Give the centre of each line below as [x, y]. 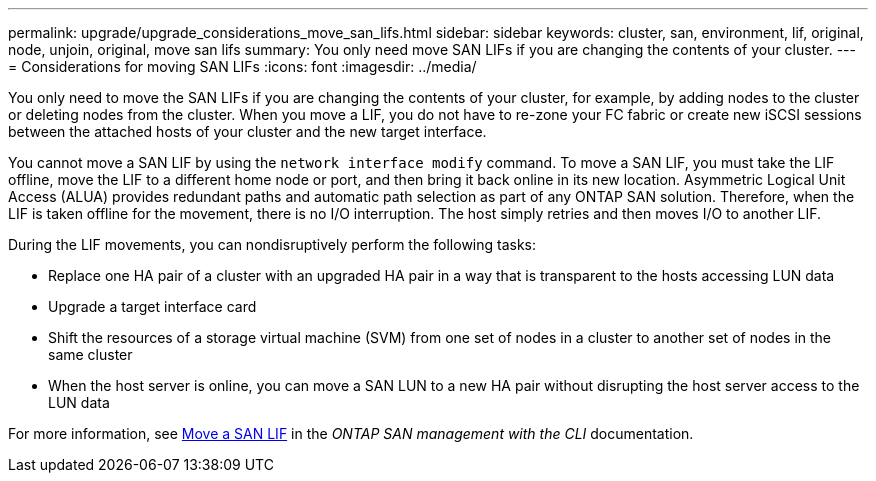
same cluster [90, 354]
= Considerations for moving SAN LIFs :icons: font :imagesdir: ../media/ [242, 66]
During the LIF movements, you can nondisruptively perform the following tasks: [272, 244]
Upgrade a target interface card [152, 306]
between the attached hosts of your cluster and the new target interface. [247, 131]
